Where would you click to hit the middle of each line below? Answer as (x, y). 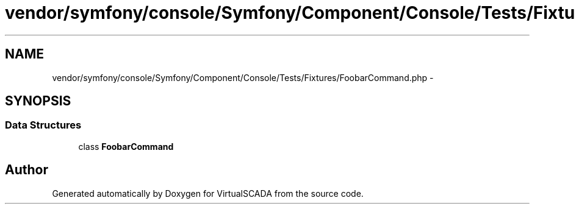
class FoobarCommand (126, 146)
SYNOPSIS (38, 101)
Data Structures (43, 125)
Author (27, 170)
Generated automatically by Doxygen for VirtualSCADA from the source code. (208, 193)
